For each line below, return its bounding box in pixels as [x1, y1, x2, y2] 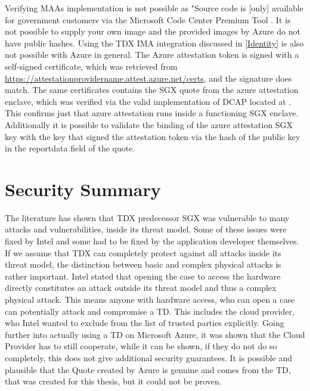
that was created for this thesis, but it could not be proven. [5, 375, 222, 387]
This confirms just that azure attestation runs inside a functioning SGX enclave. [5, 107, 299, 119]
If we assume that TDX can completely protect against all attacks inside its [5, 246, 281, 259]
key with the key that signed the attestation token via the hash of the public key [5, 130, 300, 142]
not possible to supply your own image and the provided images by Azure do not [5, 25, 300, 38]
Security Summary [5, 176, 161, 201]
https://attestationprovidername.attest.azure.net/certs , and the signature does [5, 72, 292, 84]
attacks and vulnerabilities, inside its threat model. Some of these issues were [5, 223, 287, 235]
